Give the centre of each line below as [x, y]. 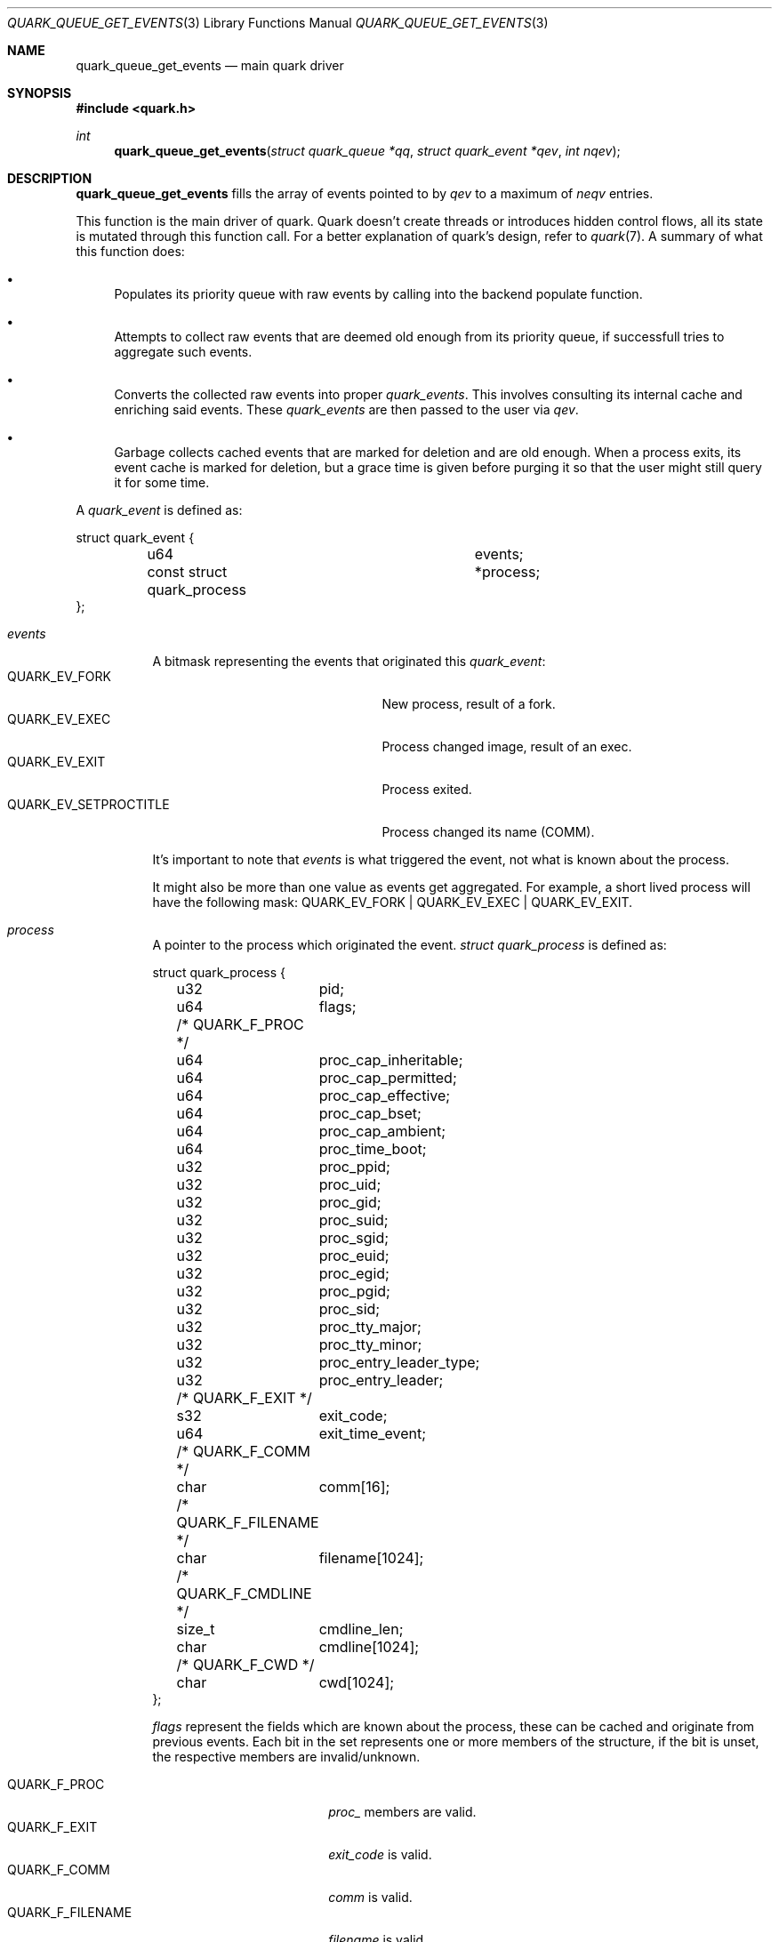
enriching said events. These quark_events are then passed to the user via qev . [346, 409]
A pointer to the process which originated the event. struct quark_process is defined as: [410, 945]
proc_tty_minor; [370, 1344]
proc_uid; [350, 1184]
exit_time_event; [373, 1433]
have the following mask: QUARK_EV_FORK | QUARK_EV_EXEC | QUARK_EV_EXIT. [393, 902]
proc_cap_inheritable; [391, 1060]
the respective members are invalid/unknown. [286, 1757]
